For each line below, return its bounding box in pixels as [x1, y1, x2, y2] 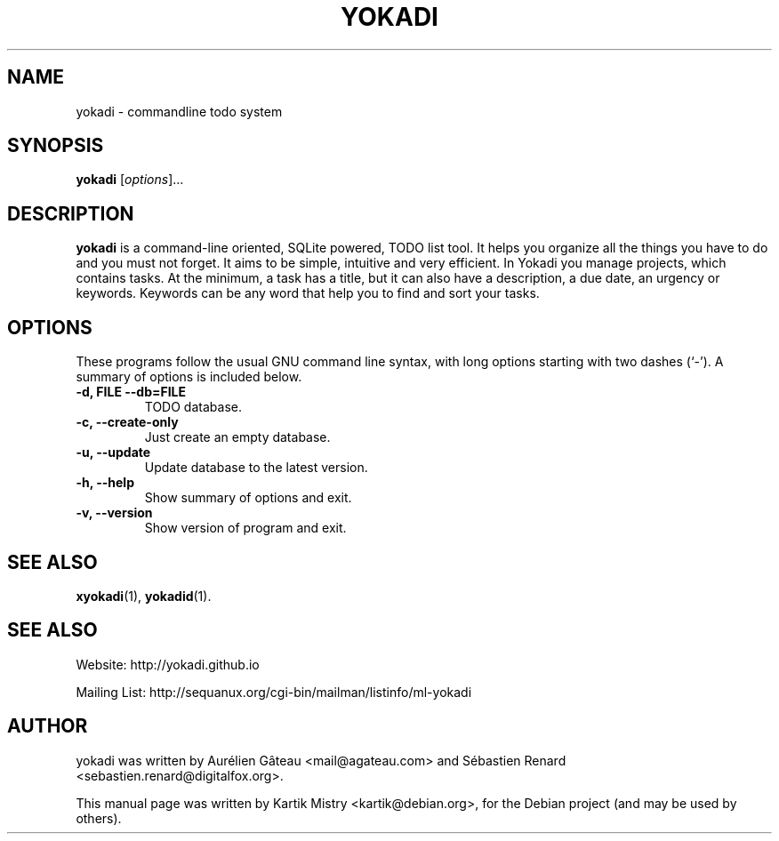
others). [76, 810, 122, 826]
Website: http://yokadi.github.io [76, 656, 260, 672]
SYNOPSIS [7, 134, 104, 157]
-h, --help [76, 475, 134, 491]
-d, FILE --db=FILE [76, 384, 187, 400]
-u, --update [76, 445, 151, 461]
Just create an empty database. [144, 429, 331, 445]
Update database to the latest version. [144, 460, 368, 476]
